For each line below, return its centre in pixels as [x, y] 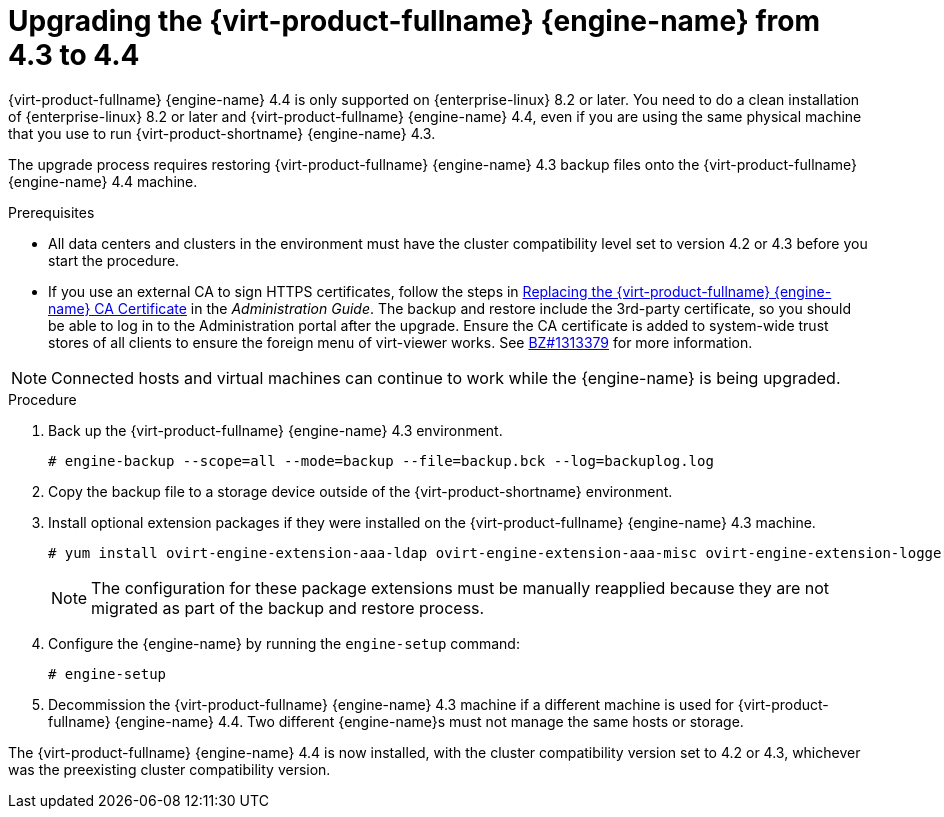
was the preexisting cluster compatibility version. [169, 769]
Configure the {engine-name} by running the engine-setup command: [284, 643]
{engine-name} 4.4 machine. [103, 181]
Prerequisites [51, 212]
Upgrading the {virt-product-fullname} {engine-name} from [414, 21]
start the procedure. [114, 260]
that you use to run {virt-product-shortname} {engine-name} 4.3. [222, 133]
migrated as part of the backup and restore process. [288, 607]
